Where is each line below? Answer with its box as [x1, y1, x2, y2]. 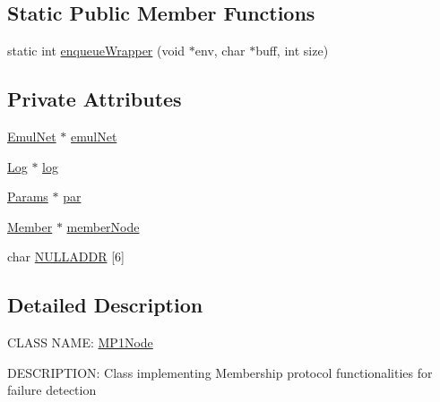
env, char [194, 41, 246, 60]
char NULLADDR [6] [7, 247, 125, 266]
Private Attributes [7, 85, 182, 113]
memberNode [66, 217, 140, 235]
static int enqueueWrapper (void [7, 41, 185, 60]
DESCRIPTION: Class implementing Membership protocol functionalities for [7, 363, 433, 381]
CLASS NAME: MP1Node [7, 333, 153, 352]
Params [7, 187, 48, 206]
